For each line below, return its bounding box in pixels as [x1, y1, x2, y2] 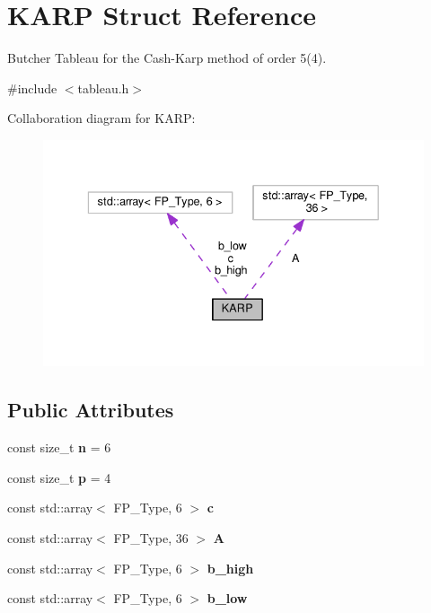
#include [7, 78, 57, 97]
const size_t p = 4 [7, 468, 111, 486]
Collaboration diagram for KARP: [7, 109, 196, 127]
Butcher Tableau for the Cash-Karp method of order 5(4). [7, 48, 327, 67]
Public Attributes [7, 396, 174, 424]
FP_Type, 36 [113, 529, 189, 547]
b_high [207, 558, 254, 577]
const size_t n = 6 [7, 438, 111, 457]
